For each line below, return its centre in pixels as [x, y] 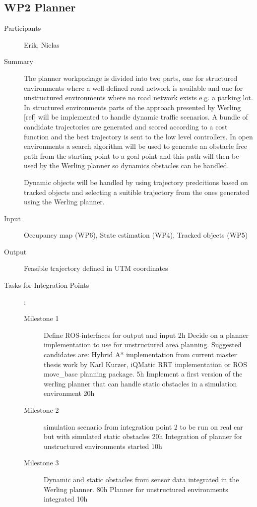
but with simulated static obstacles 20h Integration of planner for [143, 436]
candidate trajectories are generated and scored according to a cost [126, 126]
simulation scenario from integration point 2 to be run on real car [143, 426]
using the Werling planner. [64, 202]
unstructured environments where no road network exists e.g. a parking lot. [138, 97]
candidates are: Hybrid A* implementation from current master [140, 354]
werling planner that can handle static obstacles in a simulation [140, 383]
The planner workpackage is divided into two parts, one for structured [131, 78]
